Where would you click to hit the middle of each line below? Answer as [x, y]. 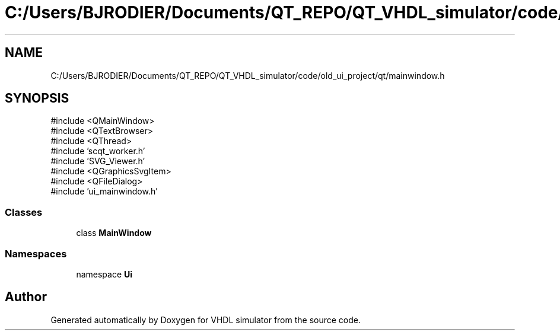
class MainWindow [114, 233]
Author [26, 297]
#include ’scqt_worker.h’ [98, 151]
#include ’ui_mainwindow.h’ [104, 192]
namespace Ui [104, 274]
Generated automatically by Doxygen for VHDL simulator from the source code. [206, 320]
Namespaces [36, 253]
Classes [24, 212]
